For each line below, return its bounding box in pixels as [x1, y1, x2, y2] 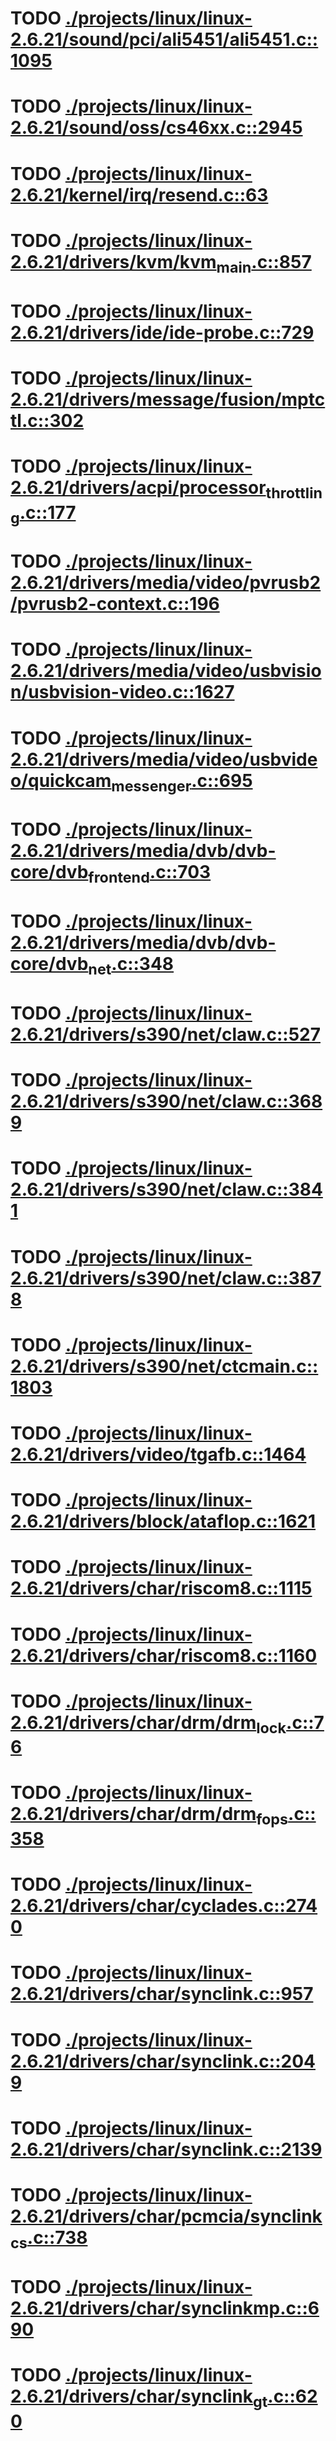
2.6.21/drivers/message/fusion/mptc [10, 388, 326, 411]
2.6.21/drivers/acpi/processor [10, 476, 267, 499]
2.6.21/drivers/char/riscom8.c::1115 [10, 1577, 313, 1600]
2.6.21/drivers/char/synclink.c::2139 [10, 2138, 323, 2161]
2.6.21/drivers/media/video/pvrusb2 [10, 572, 322, 594]
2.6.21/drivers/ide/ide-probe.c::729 [10, 321, 315, 344]
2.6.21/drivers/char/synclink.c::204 [10, 2050, 316, 2072]
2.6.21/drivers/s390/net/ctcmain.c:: [10, 1355, 319, 1377]
